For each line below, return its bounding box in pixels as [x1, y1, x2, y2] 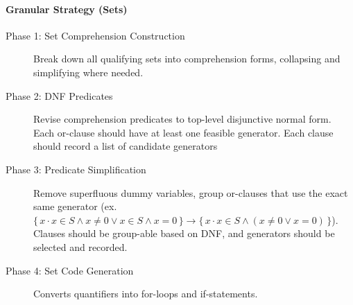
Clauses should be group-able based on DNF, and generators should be [33, 226, 335, 241]
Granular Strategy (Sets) [6, 1, 128, 16]
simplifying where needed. [33, 64, 144, 79]
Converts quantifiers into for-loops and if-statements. [33, 286, 258, 301]
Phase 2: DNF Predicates [6, 88, 113, 103]
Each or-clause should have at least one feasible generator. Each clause [33, 125, 334, 139]
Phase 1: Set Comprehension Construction [6, 28, 185, 42]
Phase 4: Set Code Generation [6, 263, 134, 277]
